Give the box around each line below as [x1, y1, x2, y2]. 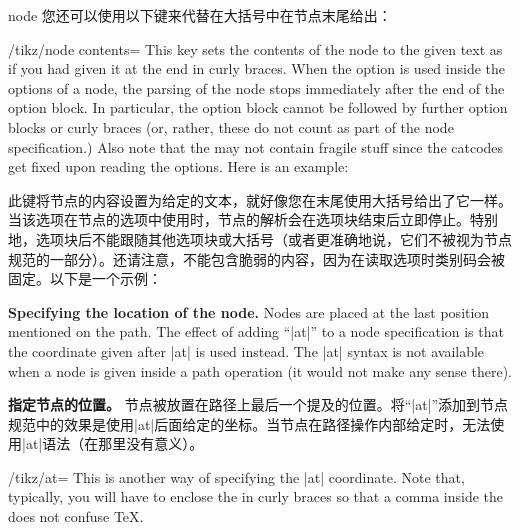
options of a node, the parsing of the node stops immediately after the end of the [8, 77, 505, 98]
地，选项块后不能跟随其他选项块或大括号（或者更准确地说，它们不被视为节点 [8, 228, 512, 249]
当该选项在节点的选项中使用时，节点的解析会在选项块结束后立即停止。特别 [8, 209, 498, 230]
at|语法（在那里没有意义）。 [25, 433, 204, 454]
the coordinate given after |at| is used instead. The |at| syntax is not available [8, 340, 485, 361]
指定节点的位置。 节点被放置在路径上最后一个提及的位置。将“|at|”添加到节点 [8, 394, 509, 415]
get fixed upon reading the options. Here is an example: [8, 156, 349, 177]
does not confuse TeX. [8, 506, 144, 527]
